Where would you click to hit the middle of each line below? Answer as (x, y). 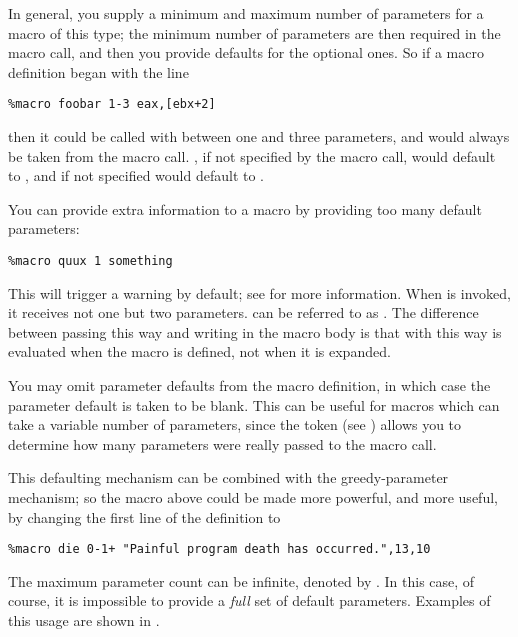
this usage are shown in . (84, 620)
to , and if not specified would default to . (136, 175)
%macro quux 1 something (90, 261)
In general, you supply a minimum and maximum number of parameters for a (246, 13)
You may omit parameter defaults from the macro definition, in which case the (249, 385)
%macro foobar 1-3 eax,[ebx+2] (112, 104)
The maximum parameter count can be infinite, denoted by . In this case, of (241, 580)
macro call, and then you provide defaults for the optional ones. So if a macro (246, 52)
